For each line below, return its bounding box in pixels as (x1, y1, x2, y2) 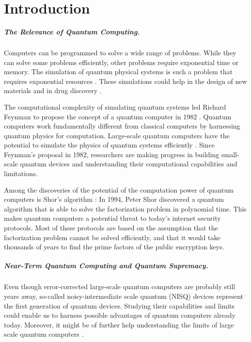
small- (221, 149, 239, 159)
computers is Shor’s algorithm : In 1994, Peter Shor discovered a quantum (4, 194, 224, 204)
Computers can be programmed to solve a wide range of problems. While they (4, 47, 236, 57)
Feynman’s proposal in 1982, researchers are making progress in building (4, 149, 220, 159)
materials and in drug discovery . (4, 85, 102, 96)
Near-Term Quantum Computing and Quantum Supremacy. (4, 261, 208, 271)
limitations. (4, 168, 38, 179)
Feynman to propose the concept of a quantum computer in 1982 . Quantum (4, 111, 232, 121)
